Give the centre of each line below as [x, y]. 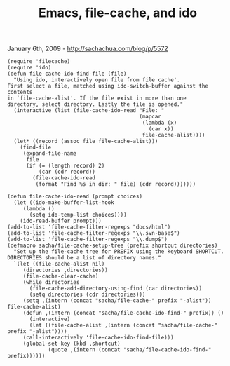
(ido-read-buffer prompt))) [61, 221]
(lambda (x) [160, 123]
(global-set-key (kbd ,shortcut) [72, 344]
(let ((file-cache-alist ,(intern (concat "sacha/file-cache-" [123, 325]
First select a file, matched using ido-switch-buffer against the [108, 86]
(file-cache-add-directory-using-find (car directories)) [115, 289]
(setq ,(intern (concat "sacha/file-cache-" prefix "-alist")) [117, 301]
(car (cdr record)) [67, 172]
